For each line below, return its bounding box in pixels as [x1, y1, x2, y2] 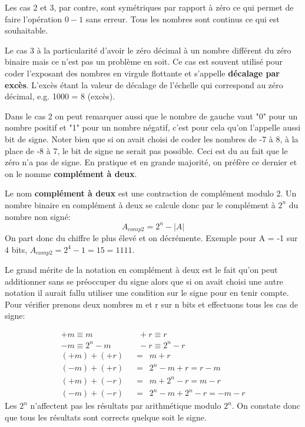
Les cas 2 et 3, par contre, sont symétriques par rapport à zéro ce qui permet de [5, 1, 294, 13]
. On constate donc [231, 399, 300, 412]
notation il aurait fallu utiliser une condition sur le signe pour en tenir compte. [5, 286, 289, 299]
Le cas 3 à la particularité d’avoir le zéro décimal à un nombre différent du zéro [5, 44, 291, 56]
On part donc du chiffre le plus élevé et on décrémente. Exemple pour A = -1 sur [5, 232, 298, 244]
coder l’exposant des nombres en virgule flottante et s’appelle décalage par [5, 66, 280, 79]
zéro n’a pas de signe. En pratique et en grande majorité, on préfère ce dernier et [5, 156, 297, 168]
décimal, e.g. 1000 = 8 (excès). [5, 90, 115, 102]
